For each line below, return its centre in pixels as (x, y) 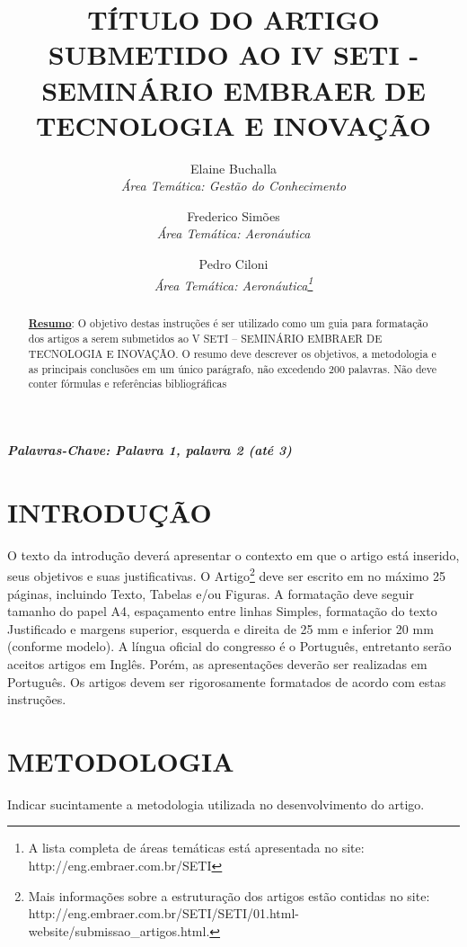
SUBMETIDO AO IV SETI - (233, 54)
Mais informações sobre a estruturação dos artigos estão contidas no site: (229, 895)
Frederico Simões (233, 215)
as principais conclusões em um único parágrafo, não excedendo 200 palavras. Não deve (233, 368)
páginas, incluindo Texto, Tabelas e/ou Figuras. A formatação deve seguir (211, 593)
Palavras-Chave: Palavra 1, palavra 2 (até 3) (150, 449)
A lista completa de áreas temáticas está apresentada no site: (196, 848)
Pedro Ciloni (233, 264)
